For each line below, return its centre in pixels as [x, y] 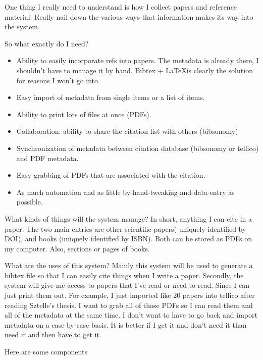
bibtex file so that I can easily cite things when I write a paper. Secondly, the [124, 275]
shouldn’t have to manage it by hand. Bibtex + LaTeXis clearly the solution [135, 70]
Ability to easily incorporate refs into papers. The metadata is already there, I [138, 60]
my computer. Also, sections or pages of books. [77, 248]
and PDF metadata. [47, 158]
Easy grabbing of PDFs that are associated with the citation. [111, 175]
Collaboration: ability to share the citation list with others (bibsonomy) [127, 131]
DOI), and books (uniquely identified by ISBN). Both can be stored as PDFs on [128, 239]
